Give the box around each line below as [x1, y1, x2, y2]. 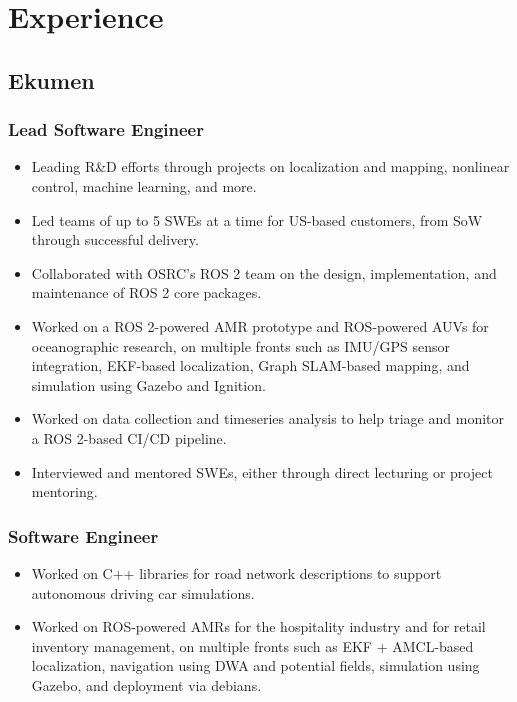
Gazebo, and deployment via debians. [31, 674, 262, 695]
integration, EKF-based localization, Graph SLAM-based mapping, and [31, 355, 470, 376]
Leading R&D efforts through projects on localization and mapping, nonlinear [31, 156, 510, 177]
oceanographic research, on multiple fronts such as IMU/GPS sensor [31, 335, 451, 356]
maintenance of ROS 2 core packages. [31, 282, 262, 303]
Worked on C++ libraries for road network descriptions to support [31, 562, 442, 583]
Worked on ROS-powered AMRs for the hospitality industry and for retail [31, 616, 486, 637]
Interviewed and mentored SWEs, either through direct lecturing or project [31, 461, 493, 482]
